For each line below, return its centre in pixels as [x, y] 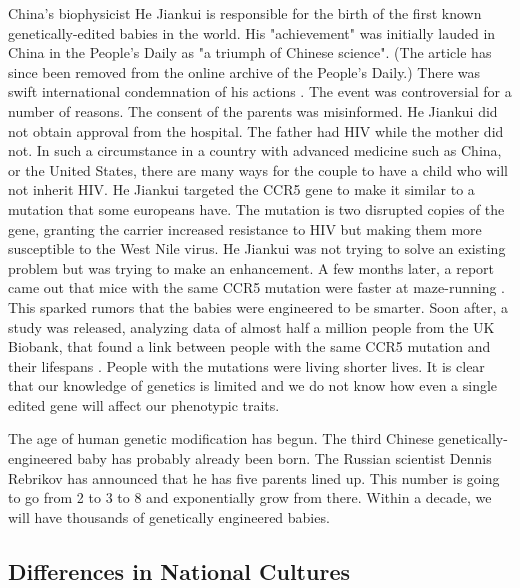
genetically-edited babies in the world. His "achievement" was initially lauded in [252, 32]
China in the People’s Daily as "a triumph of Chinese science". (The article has [250, 52]
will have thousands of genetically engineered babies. [169, 516]
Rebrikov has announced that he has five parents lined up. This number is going [254, 477]
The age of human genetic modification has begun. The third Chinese [221, 438]
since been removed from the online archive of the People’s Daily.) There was [244, 71]
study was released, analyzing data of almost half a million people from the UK [251, 326]
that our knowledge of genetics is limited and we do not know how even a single [253, 385]
